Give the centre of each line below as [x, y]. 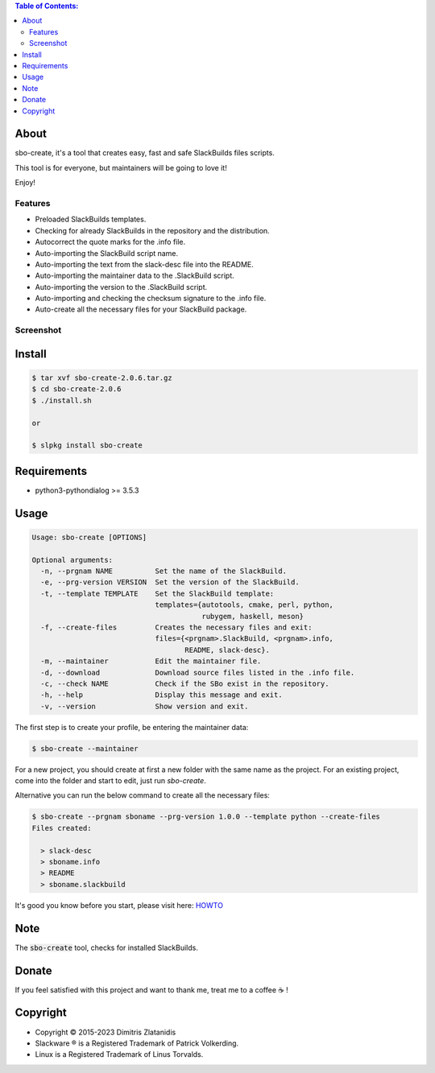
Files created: [62, 828]
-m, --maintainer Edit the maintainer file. [151, 661]
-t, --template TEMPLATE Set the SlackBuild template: [157, 593]
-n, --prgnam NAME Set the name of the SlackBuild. [164, 571]
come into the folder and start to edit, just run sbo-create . [111, 781]
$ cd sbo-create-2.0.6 [77, 389]
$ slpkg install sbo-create [87, 446]
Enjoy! [25, 183]
